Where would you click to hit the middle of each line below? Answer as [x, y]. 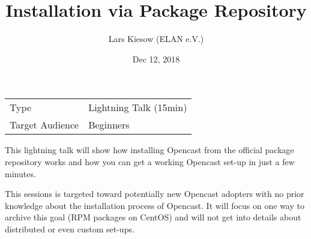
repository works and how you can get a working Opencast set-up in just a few [150, 161]
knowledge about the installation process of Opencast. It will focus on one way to [155, 205]
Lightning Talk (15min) [138, 107]
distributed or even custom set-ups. [70, 228]
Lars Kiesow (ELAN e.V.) [156, 39]
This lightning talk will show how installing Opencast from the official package [149, 150]
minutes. [20, 173]
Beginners [109, 125]
